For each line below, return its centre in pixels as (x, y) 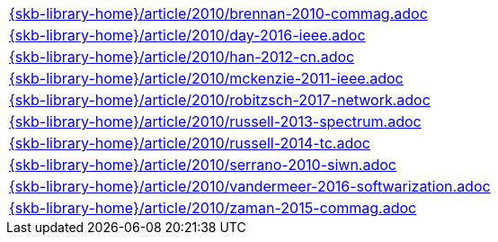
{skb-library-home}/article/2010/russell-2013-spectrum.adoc (215, 121)
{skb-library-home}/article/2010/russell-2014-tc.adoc (190, 143)
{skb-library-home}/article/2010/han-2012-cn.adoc (182, 57)
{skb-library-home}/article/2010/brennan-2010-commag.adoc (218, 13)
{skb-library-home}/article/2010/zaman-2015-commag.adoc (213, 208)
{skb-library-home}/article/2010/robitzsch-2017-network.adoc (220, 100)
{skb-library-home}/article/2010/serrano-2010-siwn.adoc (203, 165)
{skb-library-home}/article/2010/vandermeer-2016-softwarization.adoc (250, 186)
